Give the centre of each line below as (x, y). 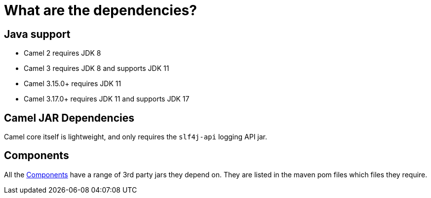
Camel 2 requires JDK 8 (62, 53)
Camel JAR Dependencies (69, 118)
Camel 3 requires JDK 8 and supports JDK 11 (97, 68)
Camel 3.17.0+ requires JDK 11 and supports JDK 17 (107, 99)
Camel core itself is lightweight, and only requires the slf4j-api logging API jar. (136, 137)
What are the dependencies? (100, 10)
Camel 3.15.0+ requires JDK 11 (73, 84)
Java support (37, 34)
